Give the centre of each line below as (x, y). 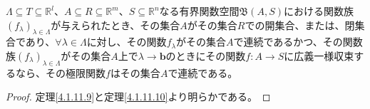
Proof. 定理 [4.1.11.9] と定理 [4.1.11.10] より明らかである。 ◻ (138, 97)
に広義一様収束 (319, 55)
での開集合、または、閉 (300, 25)
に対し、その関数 (127, 42)
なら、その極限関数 (60, 72)
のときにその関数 (206, 55)
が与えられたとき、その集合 (115, 25)
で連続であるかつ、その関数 (298, 42)
